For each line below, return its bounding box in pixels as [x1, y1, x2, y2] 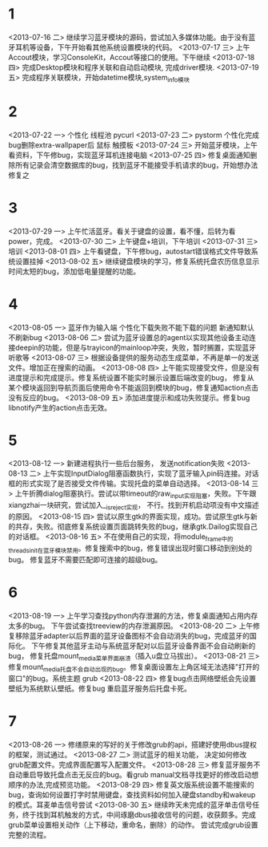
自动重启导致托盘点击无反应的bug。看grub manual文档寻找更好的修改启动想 [8, 770, 259, 780]
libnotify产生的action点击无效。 [8, 403, 112, 412]
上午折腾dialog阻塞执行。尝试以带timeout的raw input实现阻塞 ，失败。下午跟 [14, 488, 257, 500]
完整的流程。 [8, 830, 50, 840]
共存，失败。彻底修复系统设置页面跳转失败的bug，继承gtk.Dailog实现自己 [14, 522, 258, 532]
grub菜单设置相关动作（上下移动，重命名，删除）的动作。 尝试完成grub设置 [8, 820, 258, 830]
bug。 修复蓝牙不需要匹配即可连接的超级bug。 [8, 554, 162, 564]
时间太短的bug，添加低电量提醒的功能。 [8, 266, 141, 276]
